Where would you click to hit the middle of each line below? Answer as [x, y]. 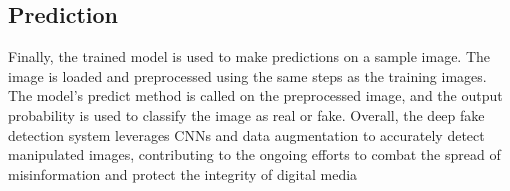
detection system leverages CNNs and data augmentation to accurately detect [246, 134]
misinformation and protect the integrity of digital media [183, 173]
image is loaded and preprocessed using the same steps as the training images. [247, 75]
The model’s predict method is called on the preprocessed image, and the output [255, 95]
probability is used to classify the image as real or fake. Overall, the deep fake [246, 114]
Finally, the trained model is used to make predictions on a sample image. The [249, 56]
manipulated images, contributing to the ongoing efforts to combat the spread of [254, 154]
